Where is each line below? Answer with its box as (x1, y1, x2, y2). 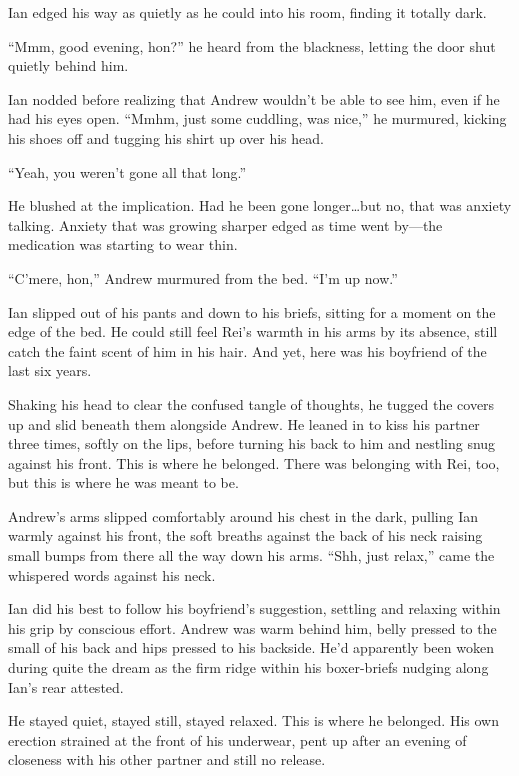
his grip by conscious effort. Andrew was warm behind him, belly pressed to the (8, 617, 497, 638)
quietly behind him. (8, 55, 129, 76)
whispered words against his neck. (8, 564, 216, 585)
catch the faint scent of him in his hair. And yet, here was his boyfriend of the (8, 340, 487, 361)
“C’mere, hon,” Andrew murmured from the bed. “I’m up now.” (8, 267, 398, 288)
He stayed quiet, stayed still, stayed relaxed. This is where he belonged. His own (8, 710, 499, 731)
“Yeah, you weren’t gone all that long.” (8, 161, 247, 182)
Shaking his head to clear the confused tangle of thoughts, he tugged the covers (8, 393, 495, 414)
